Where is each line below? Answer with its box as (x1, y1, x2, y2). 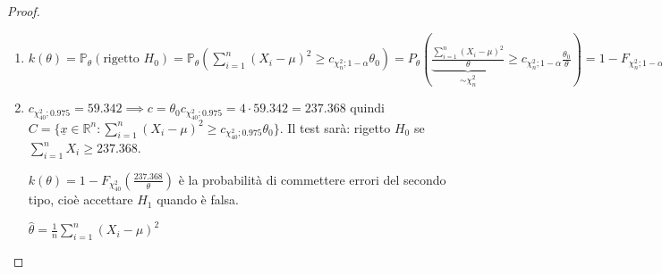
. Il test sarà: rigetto (279, 118, 391, 137)
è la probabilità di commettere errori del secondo (178, 170, 446, 188)
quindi (350, 98, 385, 117)
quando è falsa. (157, 190, 240, 209)
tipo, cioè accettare (28, 190, 133, 209)
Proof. (7, 2, 40, 20)
